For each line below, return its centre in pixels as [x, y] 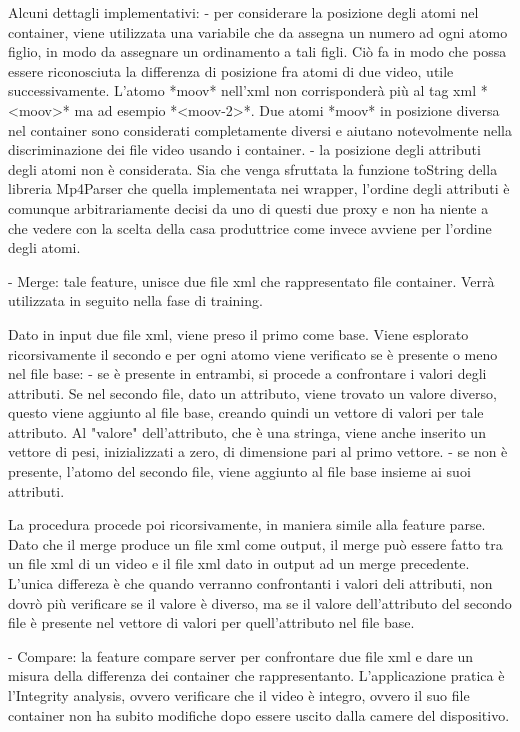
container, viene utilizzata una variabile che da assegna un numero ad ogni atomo [258, 31]
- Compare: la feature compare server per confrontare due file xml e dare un [241, 655]
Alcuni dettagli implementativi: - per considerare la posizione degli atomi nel [243, 12]
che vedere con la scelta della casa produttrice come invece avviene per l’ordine [250, 227]
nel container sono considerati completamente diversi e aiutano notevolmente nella [260, 129]
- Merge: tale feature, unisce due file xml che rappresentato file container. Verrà [251, 280]
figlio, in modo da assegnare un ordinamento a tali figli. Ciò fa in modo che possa [257, 51]
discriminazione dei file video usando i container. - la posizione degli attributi [244, 149]
